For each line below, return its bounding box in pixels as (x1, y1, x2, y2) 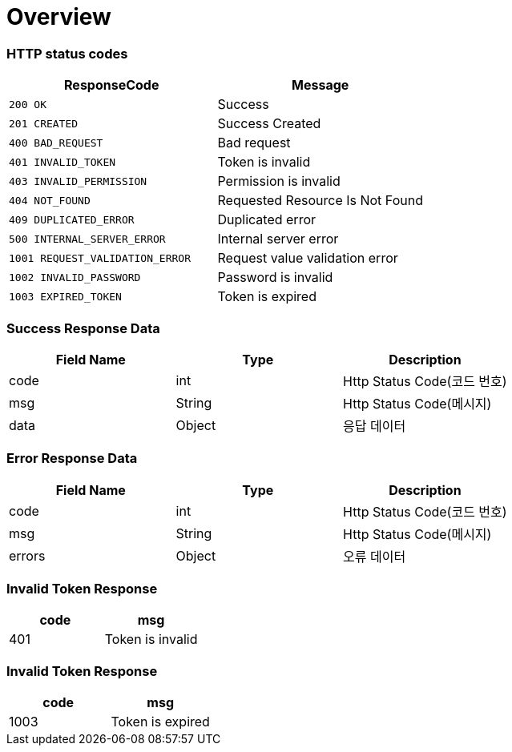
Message (292, 77, 349, 94)
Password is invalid (217, 269, 333, 286)
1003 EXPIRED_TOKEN (9, 290, 122, 303)
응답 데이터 (343, 417, 406, 434)
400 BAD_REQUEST (9, 136, 103, 149)
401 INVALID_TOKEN (9, 155, 116, 168)
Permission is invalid (217, 173, 341, 190)
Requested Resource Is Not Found (217, 192, 423, 209)
